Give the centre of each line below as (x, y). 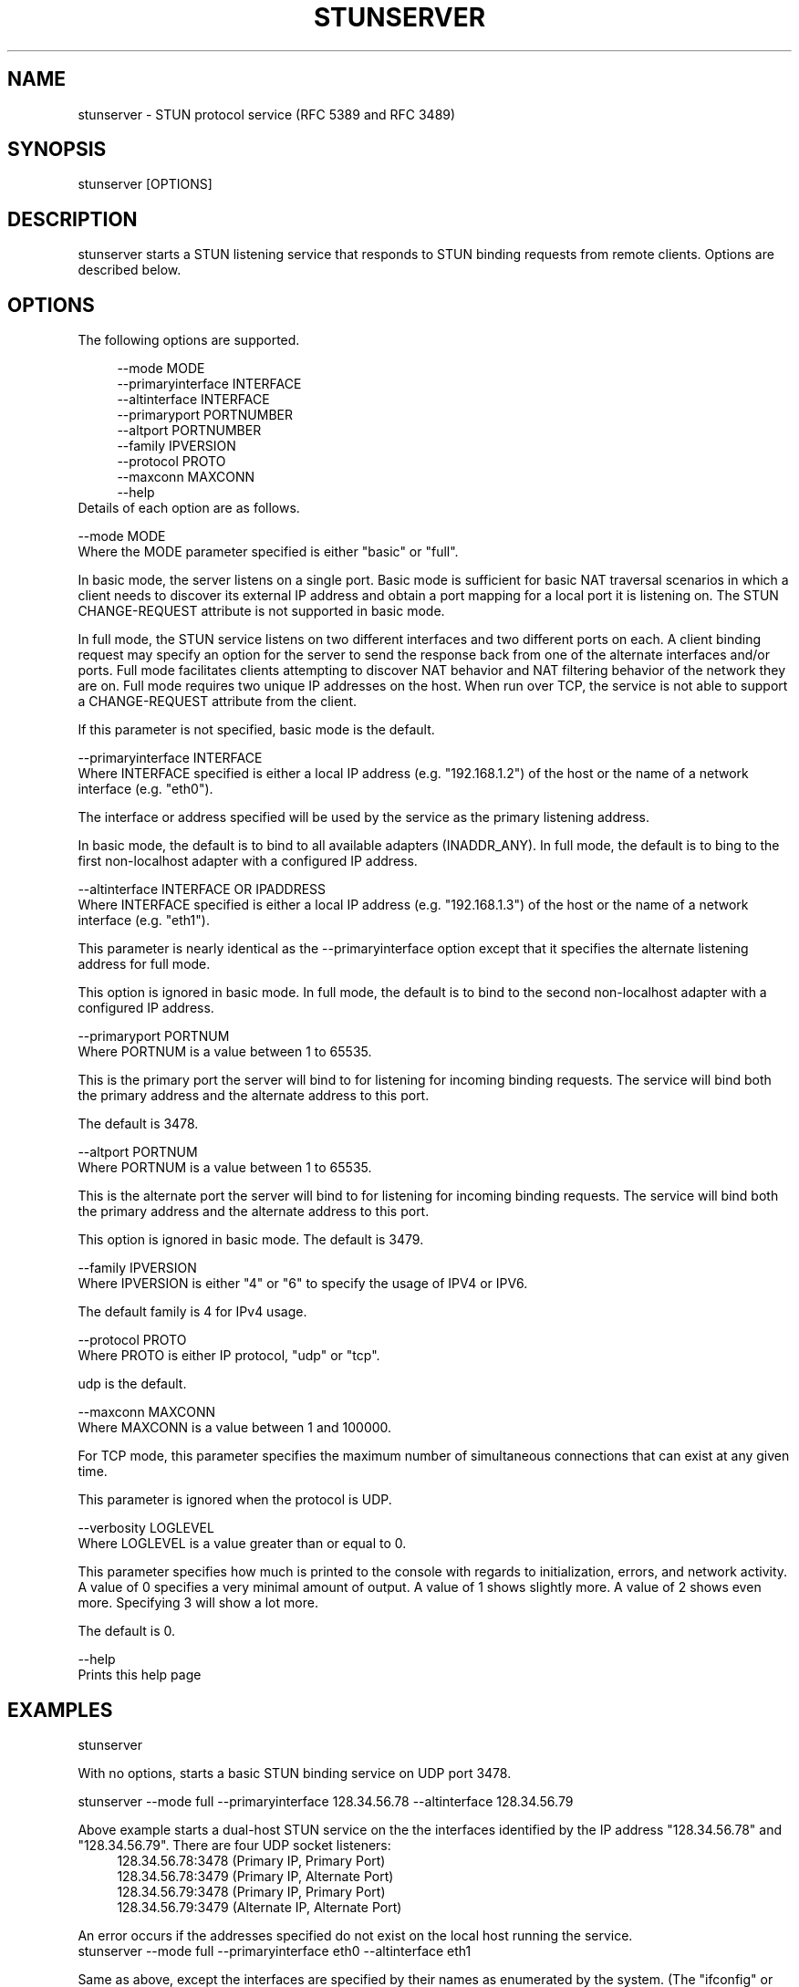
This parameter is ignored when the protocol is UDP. (235, 1500)
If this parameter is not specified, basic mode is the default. (256, 730)
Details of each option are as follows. (189, 508)
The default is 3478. (138, 1124)
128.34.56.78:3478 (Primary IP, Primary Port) (251, 1860)
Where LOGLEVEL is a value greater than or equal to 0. (242, 1544)
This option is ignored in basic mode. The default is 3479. (251, 1240)
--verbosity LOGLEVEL (146, 1528)
